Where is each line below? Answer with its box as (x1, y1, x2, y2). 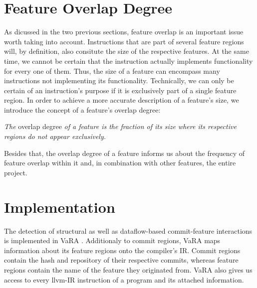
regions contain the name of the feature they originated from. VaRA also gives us (4, 264, 253, 275)
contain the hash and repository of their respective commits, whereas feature (4, 255, 239, 265)
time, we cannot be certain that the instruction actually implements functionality (4, 55, 253, 66)
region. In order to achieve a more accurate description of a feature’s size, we (4, 95, 239, 105)
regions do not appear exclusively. (4, 131, 106, 142)
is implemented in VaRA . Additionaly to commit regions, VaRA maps (4, 235, 221, 246)
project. (4, 167, 27, 177)
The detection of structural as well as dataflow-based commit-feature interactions (4, 225, 253, 236)
